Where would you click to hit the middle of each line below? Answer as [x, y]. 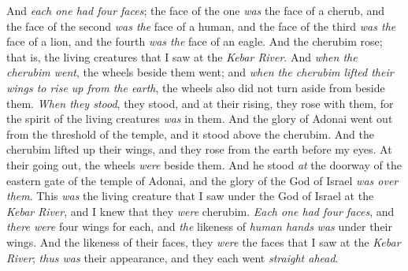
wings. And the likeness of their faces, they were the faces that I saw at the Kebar [204, 241]
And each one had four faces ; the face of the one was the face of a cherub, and [196, 10]
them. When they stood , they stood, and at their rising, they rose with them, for [200, 103]
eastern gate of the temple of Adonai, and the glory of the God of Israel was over [202, 180]
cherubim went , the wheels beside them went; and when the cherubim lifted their [200, 72]
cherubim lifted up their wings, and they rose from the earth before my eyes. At [199, 149]
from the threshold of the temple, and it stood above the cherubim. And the [190, 134]
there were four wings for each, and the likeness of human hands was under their [200, 226]
